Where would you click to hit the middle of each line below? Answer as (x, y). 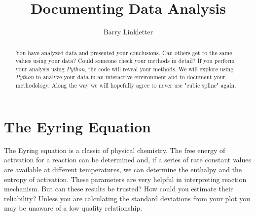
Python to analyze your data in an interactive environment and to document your (120, 77)
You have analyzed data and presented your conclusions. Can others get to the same (124, 52)
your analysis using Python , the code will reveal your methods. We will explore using (125, 69)
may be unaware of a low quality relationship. (73, 208)
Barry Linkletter (128, 32)
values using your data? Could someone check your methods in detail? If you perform (125, 61)
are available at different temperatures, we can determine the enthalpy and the (123, 169)
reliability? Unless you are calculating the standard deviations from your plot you (127, 198)
